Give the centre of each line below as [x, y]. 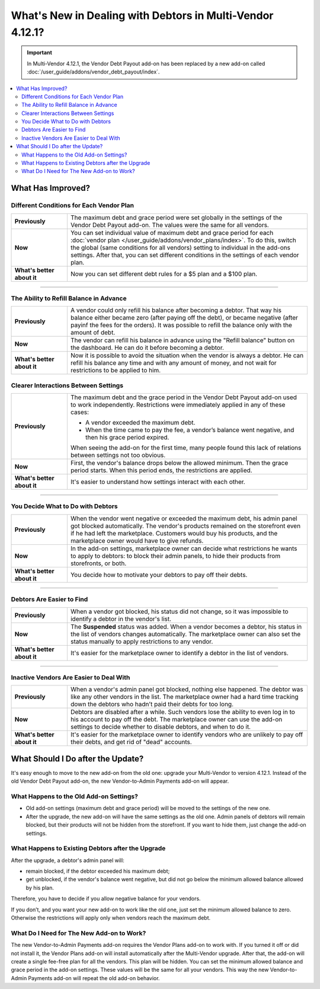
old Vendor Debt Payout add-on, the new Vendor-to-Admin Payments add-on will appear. [120, 781]
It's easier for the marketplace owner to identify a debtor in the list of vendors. [179, 653]
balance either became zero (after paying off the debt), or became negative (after [184, 318]
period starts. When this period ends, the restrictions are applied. [161, 470]
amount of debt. [93, 333]
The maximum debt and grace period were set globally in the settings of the [176, 218]
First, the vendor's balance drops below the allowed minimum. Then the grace [179, 463]
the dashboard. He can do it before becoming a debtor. [147, 348]
